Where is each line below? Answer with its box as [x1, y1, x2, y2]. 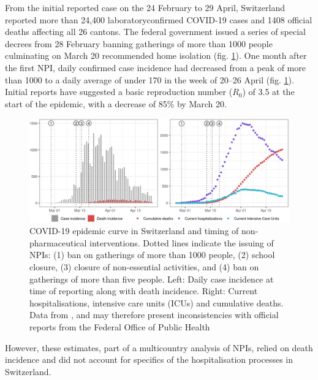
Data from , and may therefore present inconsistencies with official [29, 308, 279, 321]
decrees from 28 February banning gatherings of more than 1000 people [5, 37, 273, 50]
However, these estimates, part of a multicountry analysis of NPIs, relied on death [5, 341, 313, 354]
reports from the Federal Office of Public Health [29, 321, 210, 333]
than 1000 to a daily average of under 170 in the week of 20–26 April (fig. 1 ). [5, 73, 294, 86]
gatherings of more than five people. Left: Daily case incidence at [29, 272, 274, 285]
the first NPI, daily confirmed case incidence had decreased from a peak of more [5, 61, 306, 74]
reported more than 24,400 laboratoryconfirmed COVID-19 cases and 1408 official [5, 13, 312, 26]
